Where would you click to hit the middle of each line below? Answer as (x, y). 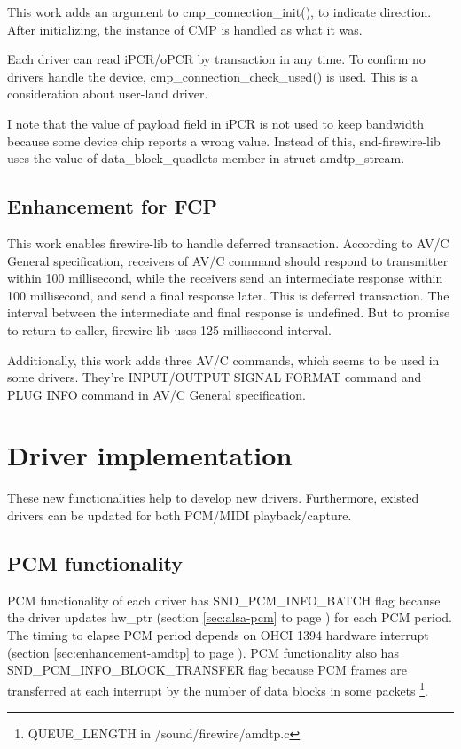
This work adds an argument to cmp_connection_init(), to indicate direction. (219, 12)
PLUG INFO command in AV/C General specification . (156, 394)
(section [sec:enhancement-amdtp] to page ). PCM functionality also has (203, 652)
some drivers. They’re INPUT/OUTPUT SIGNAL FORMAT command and (215, 377)
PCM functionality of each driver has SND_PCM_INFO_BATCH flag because (224, 600)
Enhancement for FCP (112, 206)
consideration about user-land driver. (108, 94)
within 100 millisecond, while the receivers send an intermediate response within (225, 278)
